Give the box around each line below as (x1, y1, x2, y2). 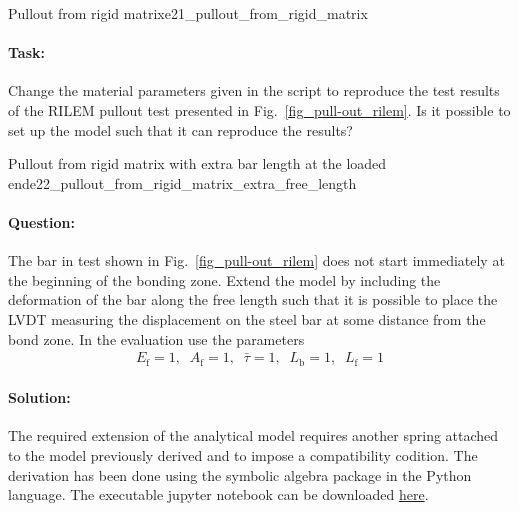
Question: (8, 211, 75, 232)
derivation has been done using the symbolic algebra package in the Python (8, 464, 472, 485)
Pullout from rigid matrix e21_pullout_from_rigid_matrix (8, 3, 368, 23)
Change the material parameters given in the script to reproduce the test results (8, 80, 500, 101)
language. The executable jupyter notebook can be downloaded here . (8, 484, 429, 505)
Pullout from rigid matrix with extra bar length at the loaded (8, 153, 387, 174)
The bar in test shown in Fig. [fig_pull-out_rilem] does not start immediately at (8, 250, 505, 271)
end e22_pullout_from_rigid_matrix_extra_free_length (8, 172, 357, 193)
